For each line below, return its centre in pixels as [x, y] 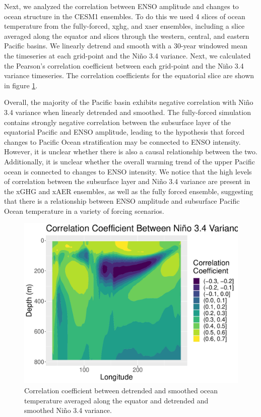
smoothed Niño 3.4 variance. [68, 410]
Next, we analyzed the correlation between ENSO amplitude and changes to [121, 6]
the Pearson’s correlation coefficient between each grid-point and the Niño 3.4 [124, 65]
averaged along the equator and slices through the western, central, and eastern [127, 36]
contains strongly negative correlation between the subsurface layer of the [118, 122]
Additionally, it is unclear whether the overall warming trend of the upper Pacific [129, 161]
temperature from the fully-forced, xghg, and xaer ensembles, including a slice [124, 26]
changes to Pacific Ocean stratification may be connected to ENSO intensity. [122, 141]
